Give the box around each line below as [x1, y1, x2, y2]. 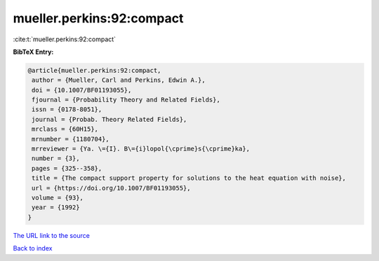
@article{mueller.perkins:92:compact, [27, 66, 161, 74]
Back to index [13, 244, 53, 253]
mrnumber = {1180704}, [32, 135, 110, 143]
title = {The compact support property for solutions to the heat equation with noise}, [32, 174, 347, 182]
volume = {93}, [32, 194, 84, 202]
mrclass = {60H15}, [32, 125, 98, 133]
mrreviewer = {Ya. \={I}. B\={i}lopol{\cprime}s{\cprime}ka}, [32, 145, 251, 153]
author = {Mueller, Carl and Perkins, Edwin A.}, [32, 76, 206, 84]
